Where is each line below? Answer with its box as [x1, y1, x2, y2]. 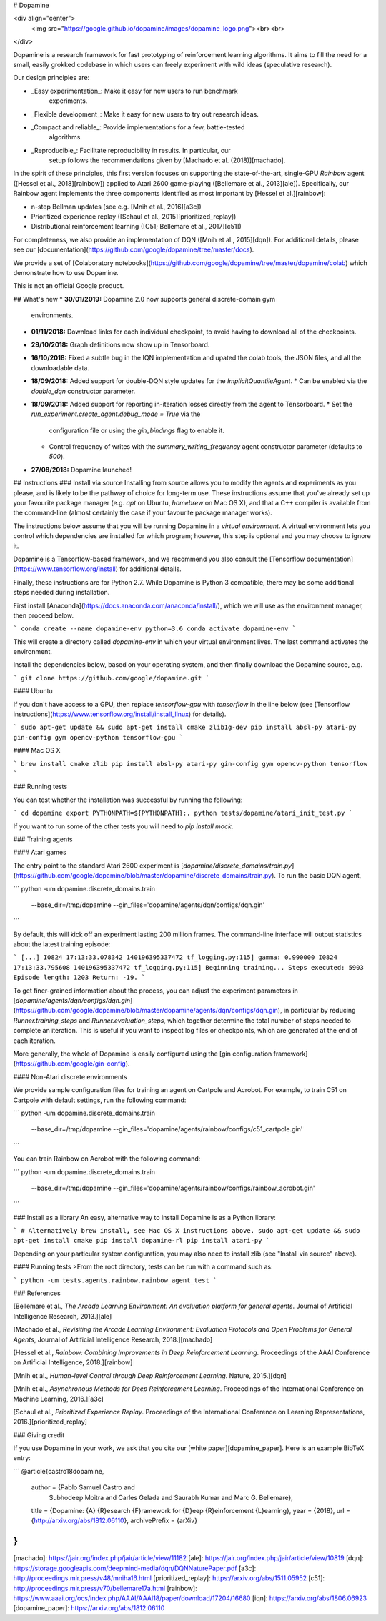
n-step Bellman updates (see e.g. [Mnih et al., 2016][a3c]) [31, 202, 202, 211]
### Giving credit [13, 1430, 65, 1439]
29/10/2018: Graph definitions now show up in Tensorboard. [31, 340, 210, 349]
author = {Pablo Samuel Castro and [31, 1483, 135, 1492]
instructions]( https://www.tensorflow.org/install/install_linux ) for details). [13, 710, 227, 718]
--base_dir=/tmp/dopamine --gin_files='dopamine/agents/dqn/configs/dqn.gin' [31, 901, 265, 909]
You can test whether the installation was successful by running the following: [13, 795, 243, 804]
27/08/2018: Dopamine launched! [31, 465, 132, 474]
